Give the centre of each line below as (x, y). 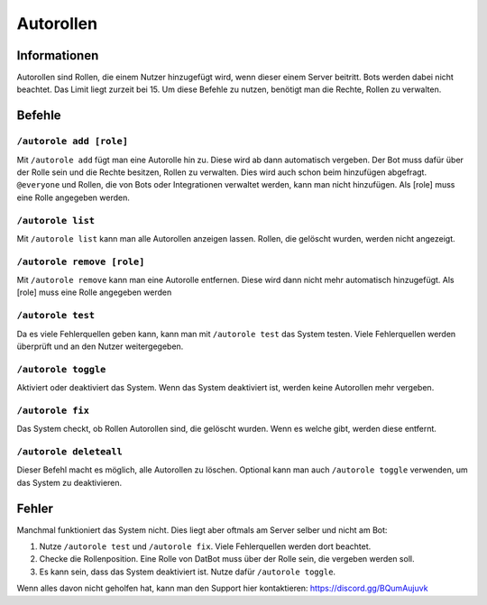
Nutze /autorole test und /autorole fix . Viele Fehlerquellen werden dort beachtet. (205, 546)
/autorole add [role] (72, 142)
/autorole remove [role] (81, 261)
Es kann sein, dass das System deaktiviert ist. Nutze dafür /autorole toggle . (188, 572)
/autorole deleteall (70, 452)
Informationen (58, 55)
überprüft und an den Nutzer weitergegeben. (100, 346)
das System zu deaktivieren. (69, 482)
